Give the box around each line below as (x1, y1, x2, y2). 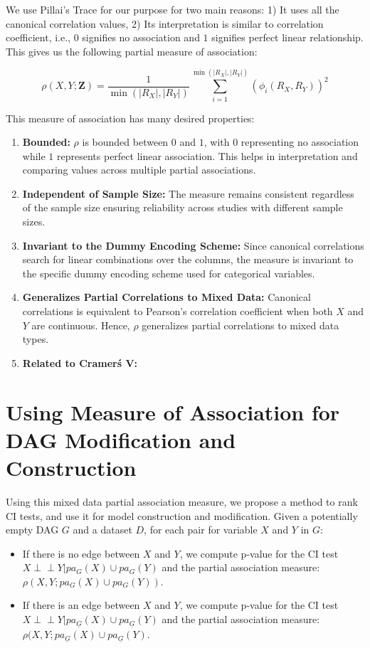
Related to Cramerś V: (22, 355, 138, 370)
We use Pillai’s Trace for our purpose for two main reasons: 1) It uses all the (6, 2, 339, 16)
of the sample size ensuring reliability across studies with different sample (22, 200, 343, 215)
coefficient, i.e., (6, 30, 70, 45)
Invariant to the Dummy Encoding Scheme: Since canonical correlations (22, 238, 364, 253)
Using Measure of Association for (6, 397, 340, 426)
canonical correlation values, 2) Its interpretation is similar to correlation (6, 16, 324, 31)
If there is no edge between (22, 546, 140, 561)
